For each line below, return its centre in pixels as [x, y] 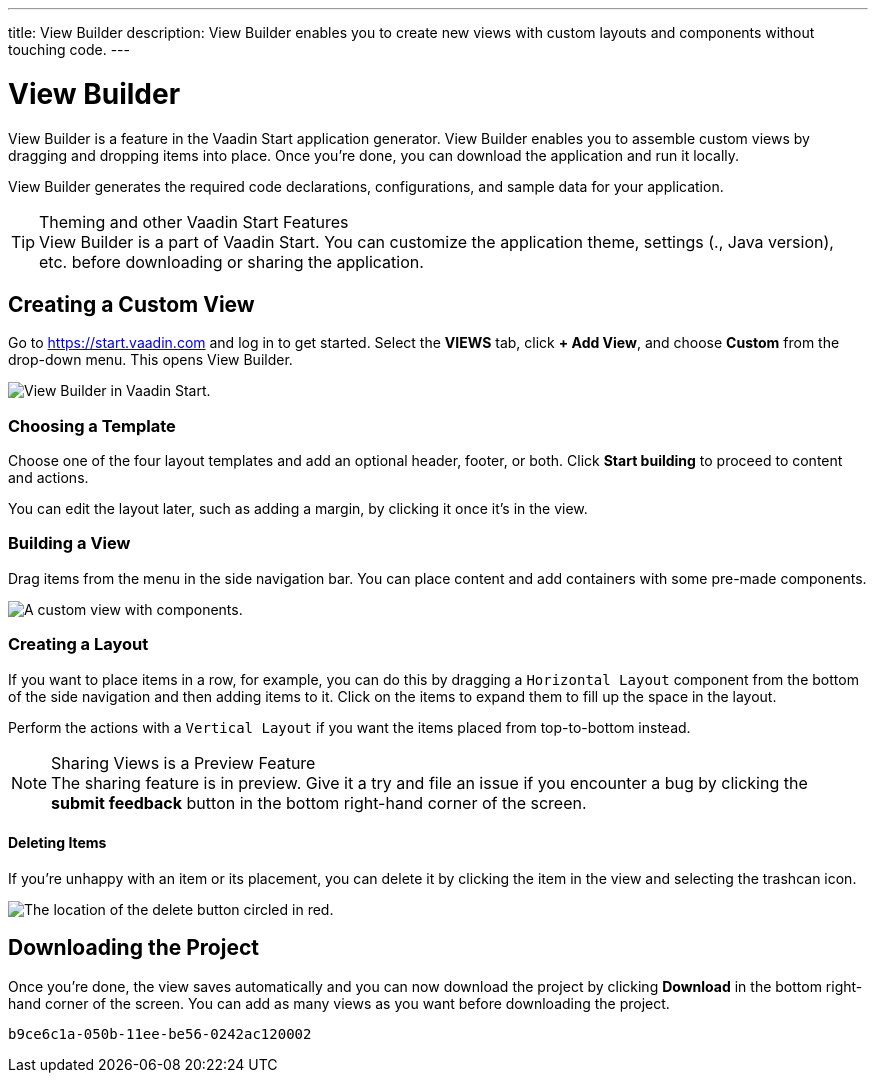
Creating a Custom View [131, 304]
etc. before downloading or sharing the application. [231, 261]
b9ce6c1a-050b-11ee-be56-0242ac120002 [160, 1033]
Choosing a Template [92, 425]
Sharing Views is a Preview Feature [183, 762]
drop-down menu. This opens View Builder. [150, 360]
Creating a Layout [78, 644]
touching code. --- [69, 49]
